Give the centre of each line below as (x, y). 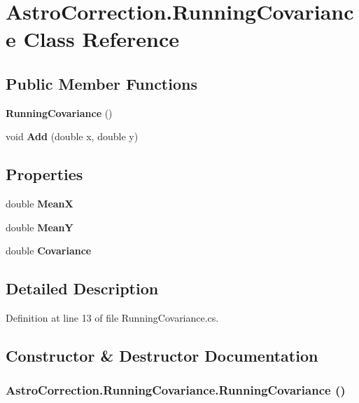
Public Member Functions (101, 83)
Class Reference (101, 39)
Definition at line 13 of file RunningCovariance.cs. (112, 318)
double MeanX (40, 204)
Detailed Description (82, 288)
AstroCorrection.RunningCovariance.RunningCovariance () (176, 390)
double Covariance (49, 251)
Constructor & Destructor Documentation (162, 356)
